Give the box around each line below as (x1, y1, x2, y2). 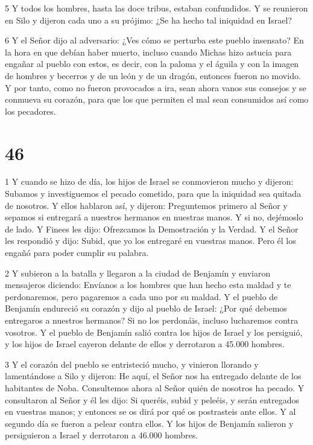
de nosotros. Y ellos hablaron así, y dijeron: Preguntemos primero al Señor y (5, 199, 288, 211)
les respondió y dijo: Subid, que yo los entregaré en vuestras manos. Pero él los (5, 234, 296, 247)
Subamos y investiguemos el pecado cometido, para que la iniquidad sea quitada (5, 187, 302, 200)
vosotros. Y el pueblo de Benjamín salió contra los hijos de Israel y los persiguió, (5, 325, 303, 338)
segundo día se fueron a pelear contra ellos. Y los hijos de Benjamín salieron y (5, 417, 294, 429)
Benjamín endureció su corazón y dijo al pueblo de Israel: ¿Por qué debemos (5, 302, 287, 315)
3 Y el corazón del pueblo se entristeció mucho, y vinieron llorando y (5, 357, 259, 370)
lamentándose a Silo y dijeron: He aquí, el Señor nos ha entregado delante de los (5, 370, 302, 382)
